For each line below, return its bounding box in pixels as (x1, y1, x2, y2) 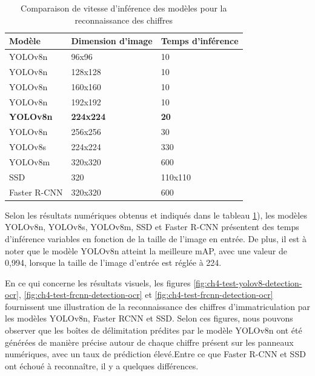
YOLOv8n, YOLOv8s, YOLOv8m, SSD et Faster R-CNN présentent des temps (5, 220, 299, 233)
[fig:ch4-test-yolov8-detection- (193, 276, 302, 289)
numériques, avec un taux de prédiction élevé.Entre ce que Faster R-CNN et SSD (5, 348, 306, 360)
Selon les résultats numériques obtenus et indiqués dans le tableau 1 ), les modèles (5, 208, 307, 221)
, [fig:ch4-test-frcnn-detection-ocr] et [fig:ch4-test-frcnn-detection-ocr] (19, 288, 273, 301)
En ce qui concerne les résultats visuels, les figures (5, 276, 191, 289)
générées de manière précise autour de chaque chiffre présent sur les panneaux (5, 335, 294, 348)
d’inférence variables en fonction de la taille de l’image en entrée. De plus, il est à (5, 232, 307, 245)
